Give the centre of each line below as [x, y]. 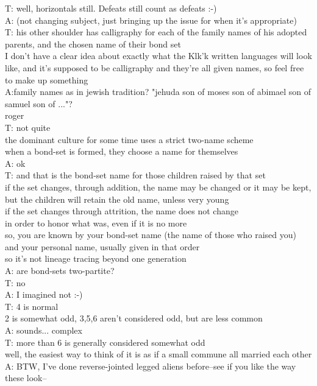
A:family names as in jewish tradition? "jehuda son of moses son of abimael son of [158, 92]
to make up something [47, 79]
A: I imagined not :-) [44, 294]
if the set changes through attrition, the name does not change [122, 211]
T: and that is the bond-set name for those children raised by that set [135, 175]
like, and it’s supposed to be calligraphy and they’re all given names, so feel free [155, 67]
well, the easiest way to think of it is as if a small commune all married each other [158, 354]
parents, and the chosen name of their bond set [93, 44]
